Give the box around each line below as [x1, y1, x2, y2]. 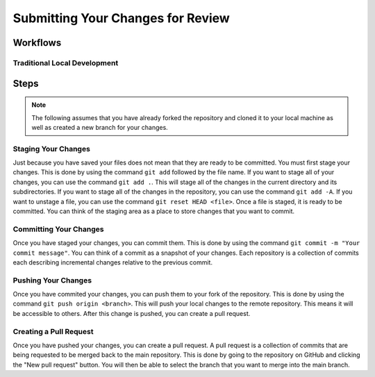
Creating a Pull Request [12, 326, 94, 336]
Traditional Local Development [12, 58, 119, 67]
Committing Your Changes [12, 224, 104, 234]
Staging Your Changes [12, 144, 90, 153]
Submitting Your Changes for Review [12, 10, 231, 26]
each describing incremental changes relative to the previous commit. [12, 258, 213, 267]
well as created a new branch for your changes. [31, 123, 168, 131]
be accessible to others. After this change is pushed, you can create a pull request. [12, 309, 251, 317]
